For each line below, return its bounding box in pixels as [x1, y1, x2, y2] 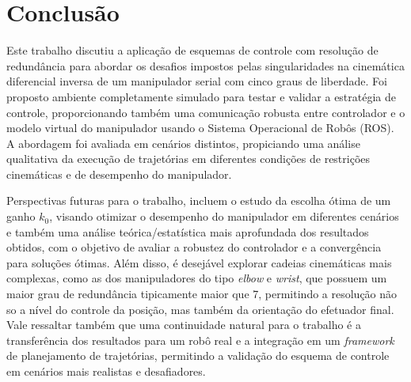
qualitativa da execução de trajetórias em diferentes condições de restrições [6, 150, 371, 167]
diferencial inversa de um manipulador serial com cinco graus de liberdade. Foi [6, 73, 387, 89]
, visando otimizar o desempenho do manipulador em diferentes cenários [49, 208, 399, 225]
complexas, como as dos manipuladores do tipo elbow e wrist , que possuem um [6, 270, 387, 286]
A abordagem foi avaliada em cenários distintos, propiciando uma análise [6, 134, 360, 151]
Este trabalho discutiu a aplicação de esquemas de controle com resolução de [6, 42, 379, 59]
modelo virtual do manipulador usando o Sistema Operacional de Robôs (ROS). [6, 119, 394, 136]
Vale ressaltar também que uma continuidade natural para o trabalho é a [6, 316, 361, 333]
